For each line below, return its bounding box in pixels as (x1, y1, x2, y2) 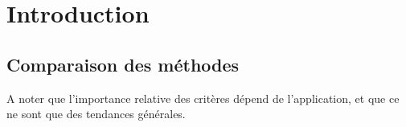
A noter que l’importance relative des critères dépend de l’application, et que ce (6, 89, 400, 106)
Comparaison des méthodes (6, 51, 240, 76)
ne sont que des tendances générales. (6, 105, 186, 122)
